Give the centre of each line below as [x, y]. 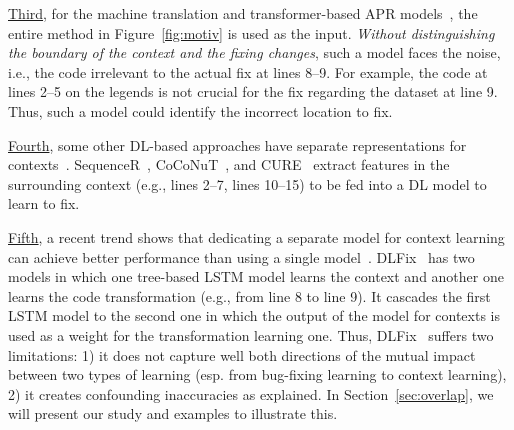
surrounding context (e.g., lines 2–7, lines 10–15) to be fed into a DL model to [247, 183]
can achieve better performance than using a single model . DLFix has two [241, 256]
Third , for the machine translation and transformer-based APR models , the [243, 13]
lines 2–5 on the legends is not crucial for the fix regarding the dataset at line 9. [253, 91]
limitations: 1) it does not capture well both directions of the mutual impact [242, 354]
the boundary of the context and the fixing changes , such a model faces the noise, [254, 52]
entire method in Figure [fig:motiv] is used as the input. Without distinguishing [251, 32]
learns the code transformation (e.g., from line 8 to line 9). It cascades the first [249, 295]
